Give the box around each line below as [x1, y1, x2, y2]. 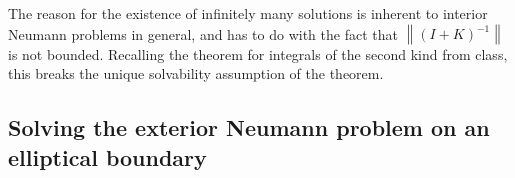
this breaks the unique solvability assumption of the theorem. [8, 63, 384, 84]
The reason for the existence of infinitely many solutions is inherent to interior [8, 3, 488, 23]
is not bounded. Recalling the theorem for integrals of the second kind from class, [8, 43, 508, 64]
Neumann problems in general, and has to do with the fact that [8, 23, 398, 44]
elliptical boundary [8, 141, 207, 172]
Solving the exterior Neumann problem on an [8, 112, 490, 143]
